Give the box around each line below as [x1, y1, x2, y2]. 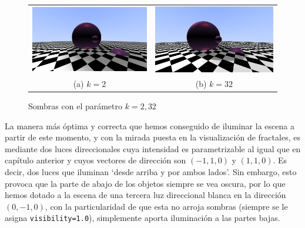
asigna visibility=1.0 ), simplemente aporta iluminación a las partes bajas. [5, 212, 280, 224]
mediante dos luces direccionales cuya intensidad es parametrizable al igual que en [5, 142, 301, 155]
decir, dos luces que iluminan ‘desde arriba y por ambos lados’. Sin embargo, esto [5, 165, 297, 177]
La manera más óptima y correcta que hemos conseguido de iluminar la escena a [5, 119, 294, 132]
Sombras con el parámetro [28, 99, 123, 112]
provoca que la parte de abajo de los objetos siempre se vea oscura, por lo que [5, 177, 286, 189]
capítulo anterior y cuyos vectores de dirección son [5, 154, 186, 166]
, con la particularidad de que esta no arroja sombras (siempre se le [45, 200, 288, 212]
